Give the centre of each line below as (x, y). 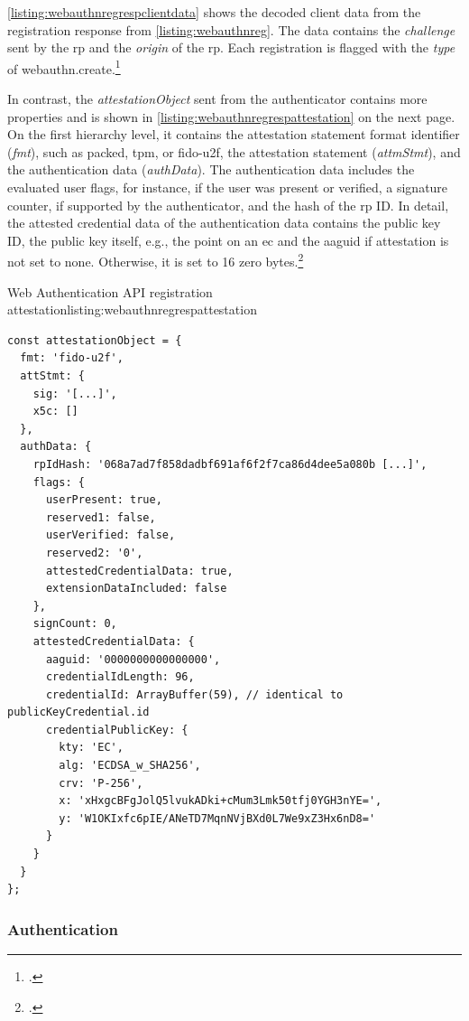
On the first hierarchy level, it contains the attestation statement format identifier (234, 134)
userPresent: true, (104, 500)
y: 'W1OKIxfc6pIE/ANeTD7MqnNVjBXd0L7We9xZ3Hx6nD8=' (217, 818)
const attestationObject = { (95, 340)
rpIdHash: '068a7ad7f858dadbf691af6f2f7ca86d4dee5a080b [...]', (230, 464)
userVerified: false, (110, 535)
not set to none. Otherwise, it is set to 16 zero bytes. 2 (156, 260)
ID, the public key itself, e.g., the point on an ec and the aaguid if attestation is (228, 240)
